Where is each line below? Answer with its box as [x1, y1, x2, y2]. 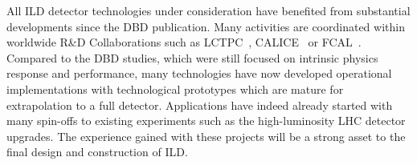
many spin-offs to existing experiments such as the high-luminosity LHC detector [6, 112, 406, 129]
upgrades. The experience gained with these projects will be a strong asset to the [6, 127, 406, 144]
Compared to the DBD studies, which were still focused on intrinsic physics [6, 49, 378, 66]
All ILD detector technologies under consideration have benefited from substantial [6, 2, 411, 18]
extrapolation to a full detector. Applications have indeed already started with [6, 96, 393, 113]
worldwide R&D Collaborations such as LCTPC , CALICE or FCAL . [6, 34, 362, 50]
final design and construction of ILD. [6, 143, 188, 160]
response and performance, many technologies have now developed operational [6, 65, 392, 82]
